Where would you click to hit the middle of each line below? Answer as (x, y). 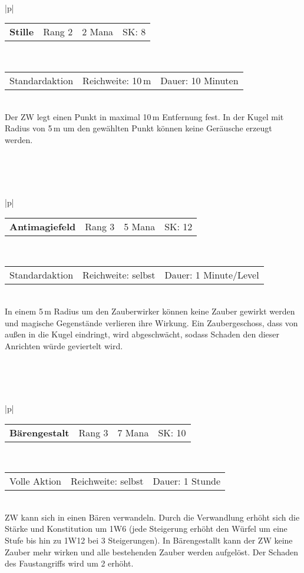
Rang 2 (58, 32)
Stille (22, 32)
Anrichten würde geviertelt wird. (64, 345)
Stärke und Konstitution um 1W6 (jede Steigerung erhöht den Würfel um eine (146, 529)
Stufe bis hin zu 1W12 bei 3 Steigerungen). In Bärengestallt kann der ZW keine (149, 540)
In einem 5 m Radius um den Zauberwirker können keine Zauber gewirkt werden (150, 311)
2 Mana (98, 32)
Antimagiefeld (43, 226)
